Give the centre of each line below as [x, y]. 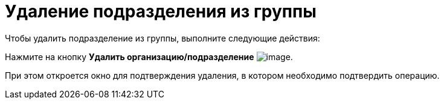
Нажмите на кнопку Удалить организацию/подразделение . [149, 57]
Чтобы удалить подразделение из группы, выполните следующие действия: [162, 38]
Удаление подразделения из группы [161, 11]
